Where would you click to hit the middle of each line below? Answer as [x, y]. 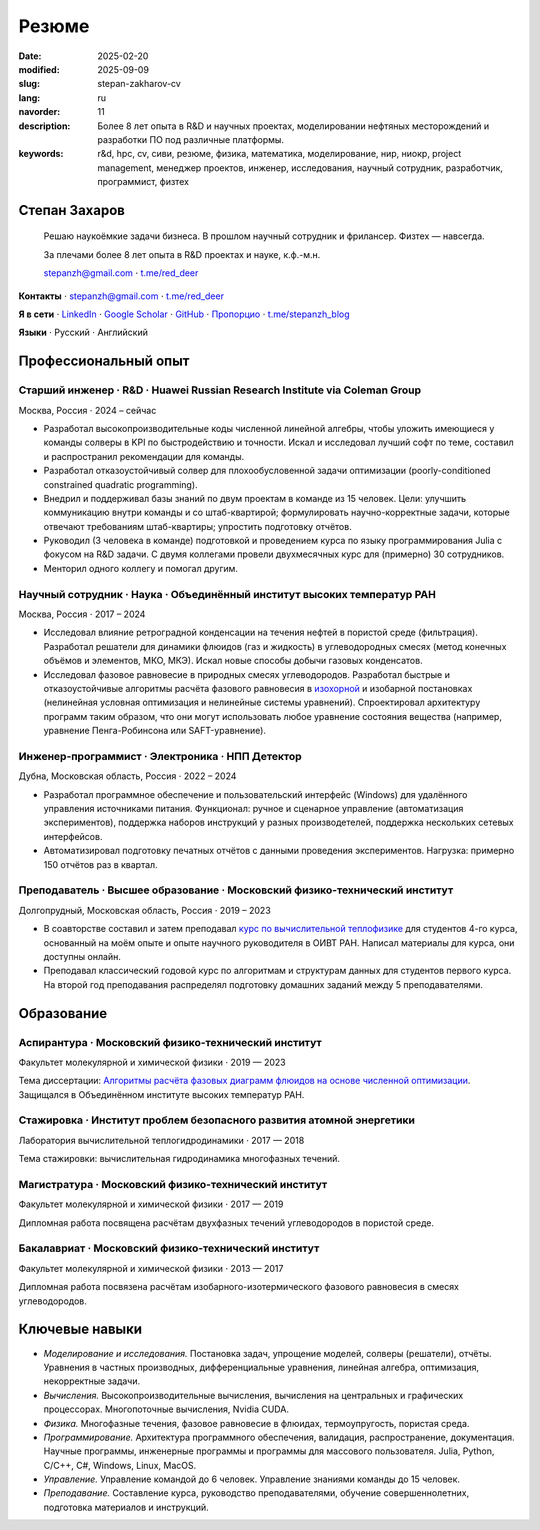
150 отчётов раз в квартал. [101, 864]
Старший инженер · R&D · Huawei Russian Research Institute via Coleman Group [220, 390]
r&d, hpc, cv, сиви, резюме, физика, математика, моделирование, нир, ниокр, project [279, 154]
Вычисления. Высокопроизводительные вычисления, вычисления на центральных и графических [253, 1395]
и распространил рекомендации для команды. [144, 456]
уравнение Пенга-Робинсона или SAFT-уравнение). [155, 731]
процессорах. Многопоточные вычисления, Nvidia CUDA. [166, 1409]
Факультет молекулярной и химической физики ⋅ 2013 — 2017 [151, 1268]
